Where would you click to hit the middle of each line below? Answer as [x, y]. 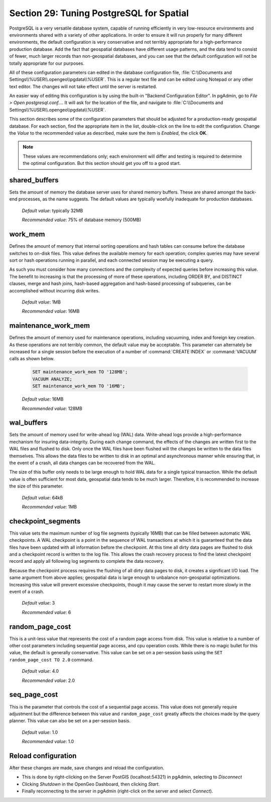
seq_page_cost [34, 695]
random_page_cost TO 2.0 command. [51, 660]
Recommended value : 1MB [49, 507]
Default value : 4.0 [40, 671]
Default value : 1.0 [40, 732]
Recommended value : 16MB [51, 311]
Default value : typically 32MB [52, 211]
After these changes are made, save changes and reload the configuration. [87, 768]
